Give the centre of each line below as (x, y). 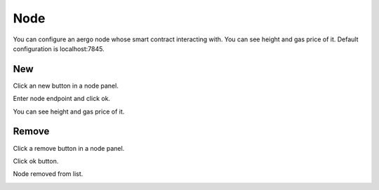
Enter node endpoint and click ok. (62, 99)
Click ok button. (36, 161)
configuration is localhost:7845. (59, 48)
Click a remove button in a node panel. (69, 148)
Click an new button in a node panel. (66, 86)
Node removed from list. (48, 174)
